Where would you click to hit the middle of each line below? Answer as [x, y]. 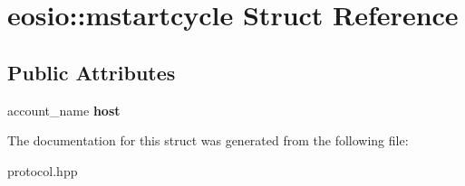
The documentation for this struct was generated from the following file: [208, 140]
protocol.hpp [43, 170]
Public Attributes [92, 72]
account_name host [64, 110]
